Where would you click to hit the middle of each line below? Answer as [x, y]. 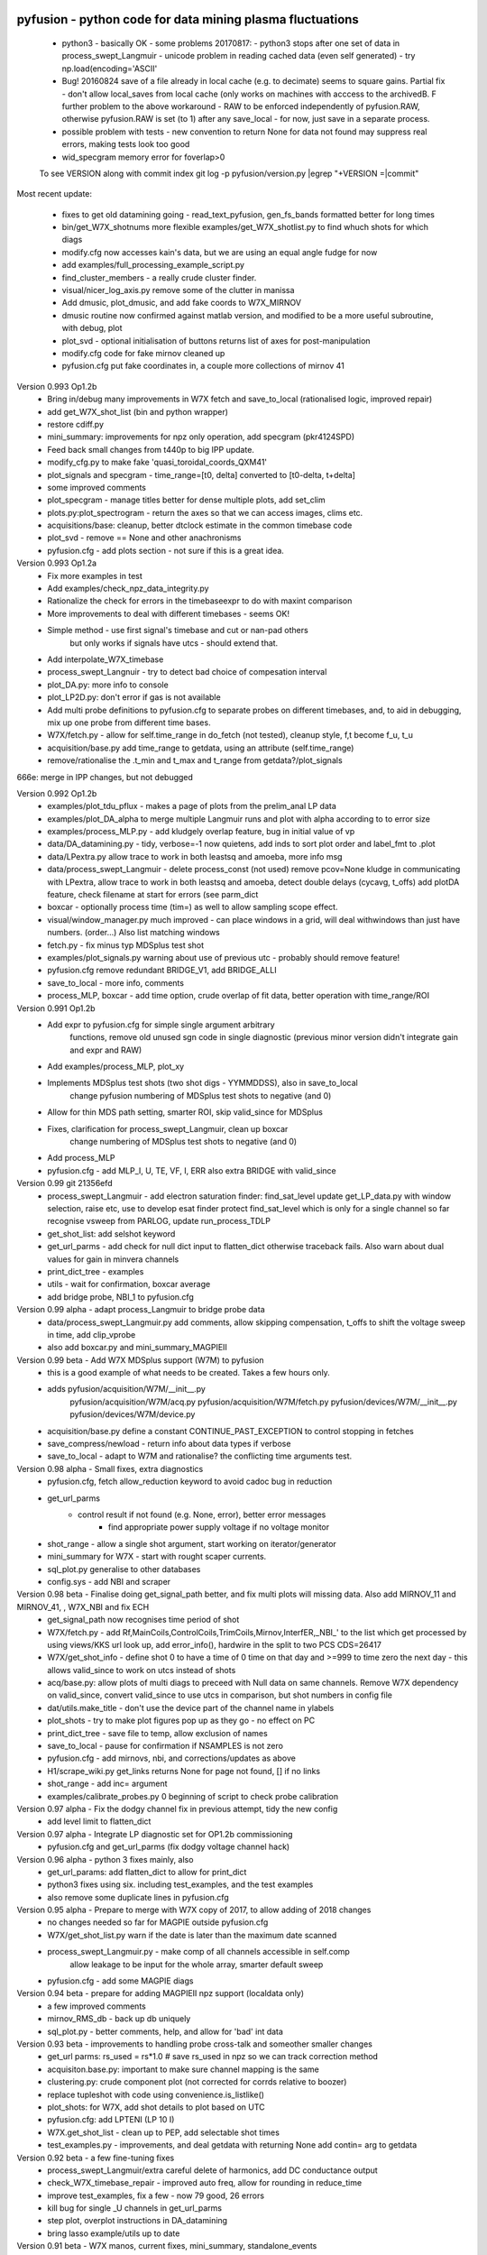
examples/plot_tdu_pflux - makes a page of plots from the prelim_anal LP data [192, 806]
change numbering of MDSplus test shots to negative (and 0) [184, 1142]
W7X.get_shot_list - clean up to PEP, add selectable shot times [163, 2132]
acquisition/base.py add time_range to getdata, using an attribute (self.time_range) [201, 748]
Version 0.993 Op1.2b [57, 386]
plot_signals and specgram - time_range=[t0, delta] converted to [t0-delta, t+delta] [202, 474]
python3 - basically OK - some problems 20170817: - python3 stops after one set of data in [231, 43]
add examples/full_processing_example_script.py [153, 265]
